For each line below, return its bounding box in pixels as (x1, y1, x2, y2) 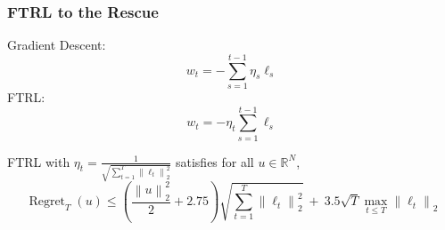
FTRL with (7, 152, 70, 171)
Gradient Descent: (7, 36, 106, 54)
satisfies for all (175, 152, 254, 171)
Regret (29, 195, 66, 209)
